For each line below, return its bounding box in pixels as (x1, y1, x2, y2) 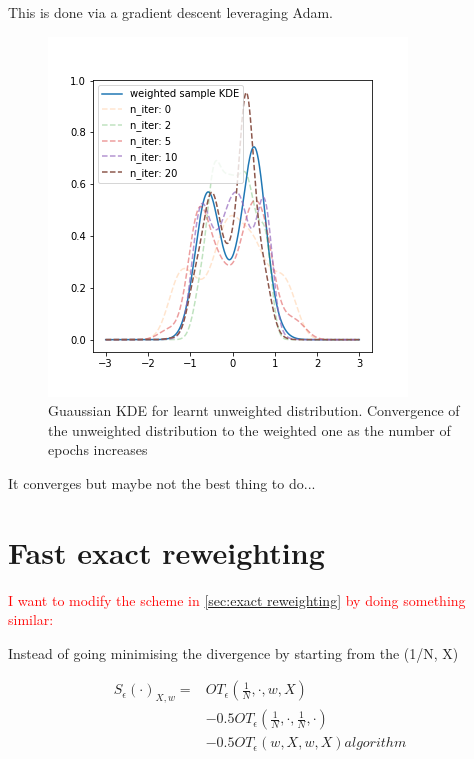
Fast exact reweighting (8, 531, 325, 572)
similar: (8, 609, 54, 630)
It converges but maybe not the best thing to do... (8, 472, 316, 493)
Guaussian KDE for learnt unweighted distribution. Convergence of (48, 400, 460, 421)
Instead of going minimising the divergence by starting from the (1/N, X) (8, 642, 459, 663)
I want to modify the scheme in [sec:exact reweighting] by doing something (8, 589, 466, 610)
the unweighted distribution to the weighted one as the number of (48, 419, 451, 440)
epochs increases (48, 439, 148, 460)
